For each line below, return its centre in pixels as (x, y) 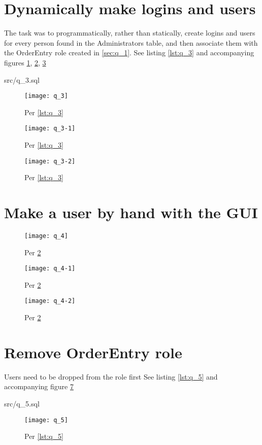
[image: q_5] (46, 420)
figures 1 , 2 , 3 (25, 62)
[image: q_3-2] (50, 161)
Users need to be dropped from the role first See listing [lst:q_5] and (111, 376)
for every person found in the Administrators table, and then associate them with (131, 42)
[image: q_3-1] (50, 129)
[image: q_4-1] (50, 269)
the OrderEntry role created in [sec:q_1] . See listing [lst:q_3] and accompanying (129, 53)
